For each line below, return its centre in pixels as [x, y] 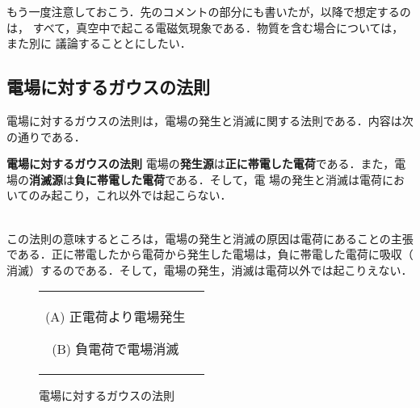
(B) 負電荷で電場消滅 [115, 349]
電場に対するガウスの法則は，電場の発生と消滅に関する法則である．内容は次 [210, 120]
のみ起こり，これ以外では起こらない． [130, 195]
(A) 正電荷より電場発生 [115, 317]
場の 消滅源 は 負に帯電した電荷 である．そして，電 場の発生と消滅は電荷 [195, 179]
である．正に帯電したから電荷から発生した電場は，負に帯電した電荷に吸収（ [210, 254]
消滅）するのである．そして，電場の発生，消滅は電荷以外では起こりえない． [210, 269]
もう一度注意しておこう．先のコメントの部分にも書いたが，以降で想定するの [209, 11]
